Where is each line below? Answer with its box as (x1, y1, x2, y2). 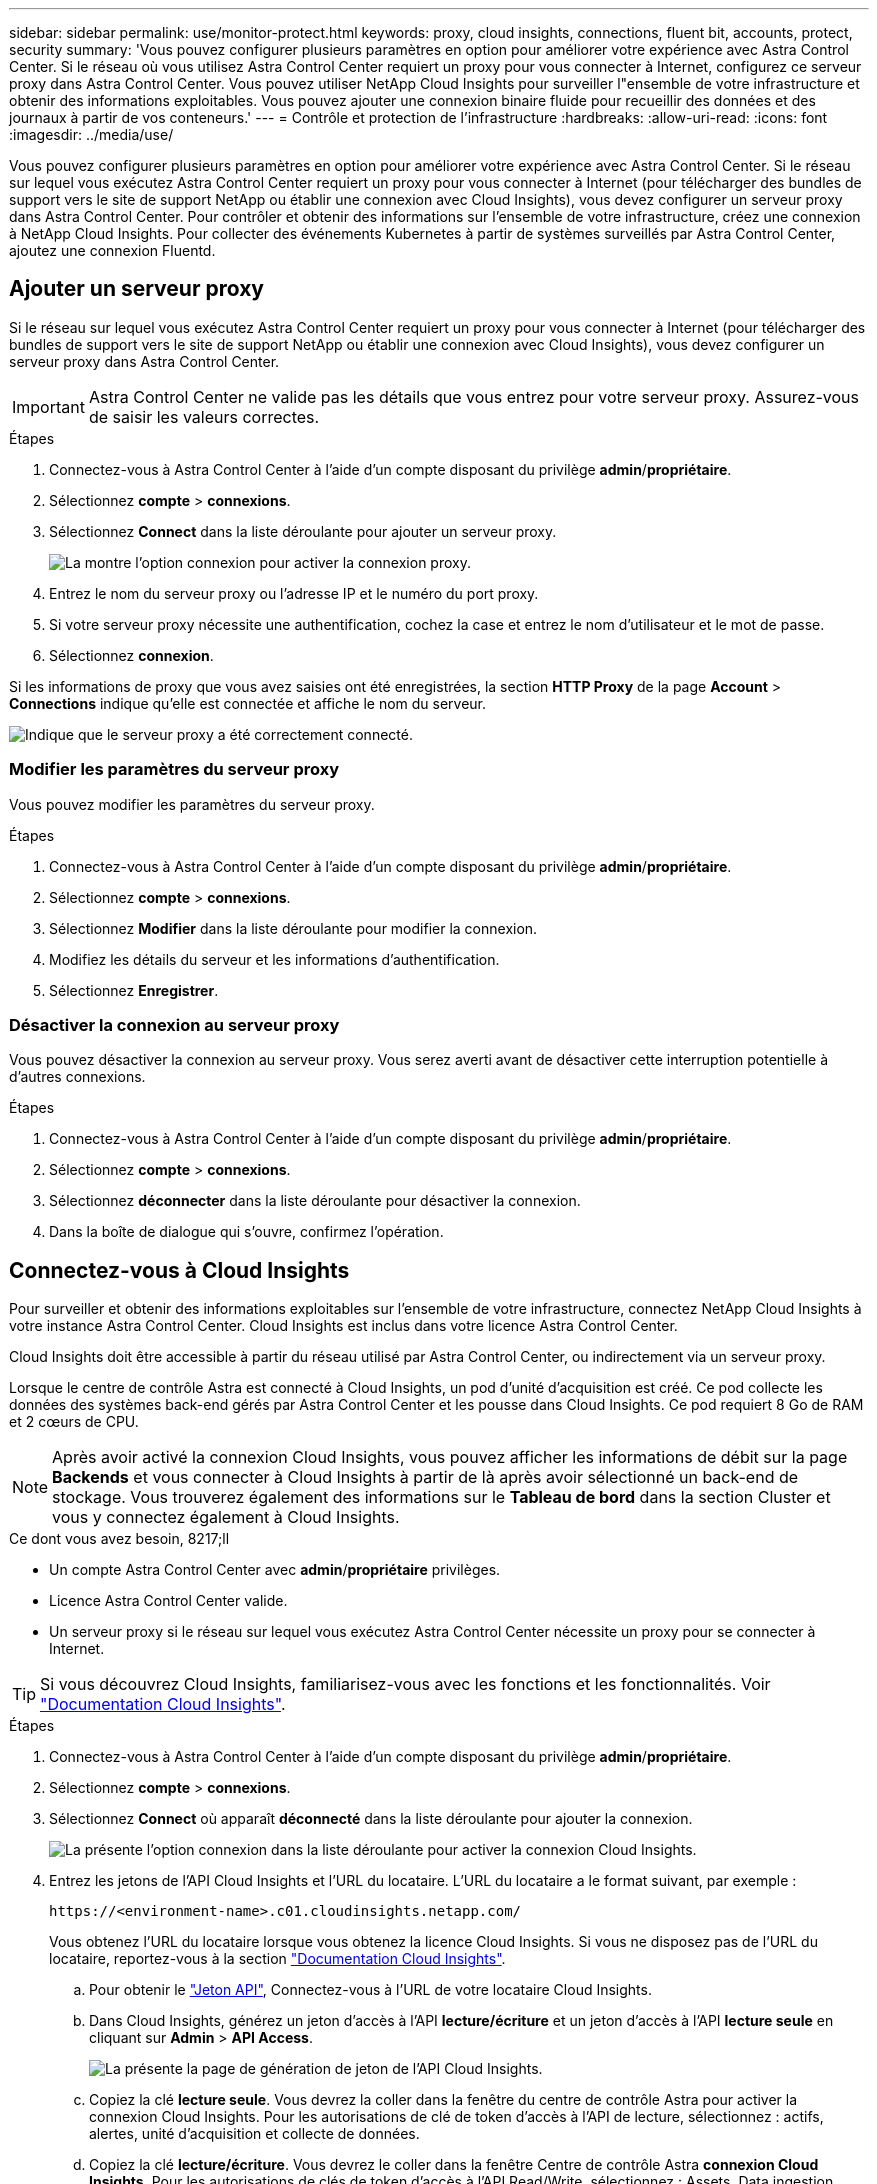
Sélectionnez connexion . (49, 646, 214, 664)
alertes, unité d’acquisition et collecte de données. (89, 2125, 420, 2143)
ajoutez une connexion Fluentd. (9, 242, 216, 259)
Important (12, 396, 85, 417)
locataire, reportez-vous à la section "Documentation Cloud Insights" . (49, 1950, 506, 1968)
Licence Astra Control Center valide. (49, 1592, 288, 1610)
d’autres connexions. (9, 1068, 146, 1086)
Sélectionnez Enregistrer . (49, 981, 219, 999)
